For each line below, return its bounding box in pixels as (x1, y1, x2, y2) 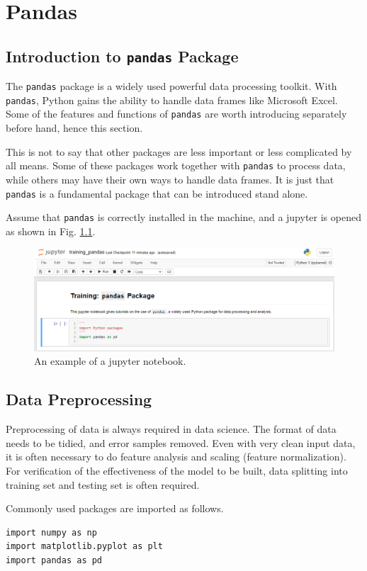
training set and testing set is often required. (6, 477, 200, 492)
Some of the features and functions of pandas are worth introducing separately (6, 106, 347, 121)
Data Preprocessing (6, 388, 152, 410)
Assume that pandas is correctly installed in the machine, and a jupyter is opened (6, 210, 361, 225)
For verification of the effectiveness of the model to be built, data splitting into (6, 463, 348, 477)
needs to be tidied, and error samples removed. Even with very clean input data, (6, 435, 356, 450)
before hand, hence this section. (6, 120, 143, 135)
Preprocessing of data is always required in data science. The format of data (6, 422, 337, 436)
